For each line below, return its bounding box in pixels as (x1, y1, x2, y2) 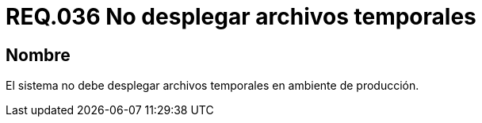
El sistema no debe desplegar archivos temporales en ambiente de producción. (6, 79, 419, 93)
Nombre (6, 44, 71, 65)
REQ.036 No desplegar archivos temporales (6, 3, 476, 30)
